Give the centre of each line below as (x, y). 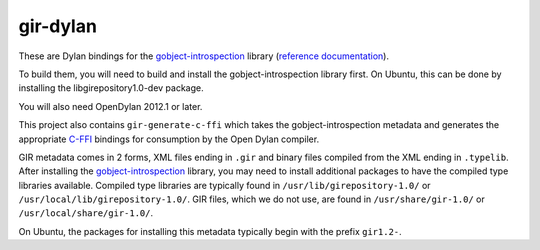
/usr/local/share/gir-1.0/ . (86, 213)
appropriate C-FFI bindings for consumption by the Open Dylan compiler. (169, 139)
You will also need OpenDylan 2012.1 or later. (110, 106)
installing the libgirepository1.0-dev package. (111, 88)
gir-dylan (57, 26)
